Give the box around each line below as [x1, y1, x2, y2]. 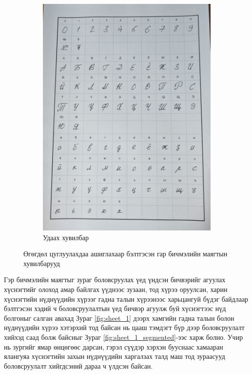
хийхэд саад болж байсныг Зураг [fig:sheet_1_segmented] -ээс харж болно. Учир [4, 332, 243, 342]
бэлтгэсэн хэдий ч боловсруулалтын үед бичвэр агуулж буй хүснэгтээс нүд [4, 303, 226, 313]
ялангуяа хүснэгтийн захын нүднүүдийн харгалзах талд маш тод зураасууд [4, 351, 225, 361]
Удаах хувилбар [43, 232, 89, 242]
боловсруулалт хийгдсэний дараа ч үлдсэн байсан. [4, 360, 153, 371]
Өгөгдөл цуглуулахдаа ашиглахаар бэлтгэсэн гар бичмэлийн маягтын [23, 249, 228, 259]
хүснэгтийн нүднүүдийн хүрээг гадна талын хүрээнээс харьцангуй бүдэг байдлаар [4, 293, 249, 304]
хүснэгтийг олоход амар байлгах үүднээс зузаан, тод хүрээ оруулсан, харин [4, 284, 228, 294]
